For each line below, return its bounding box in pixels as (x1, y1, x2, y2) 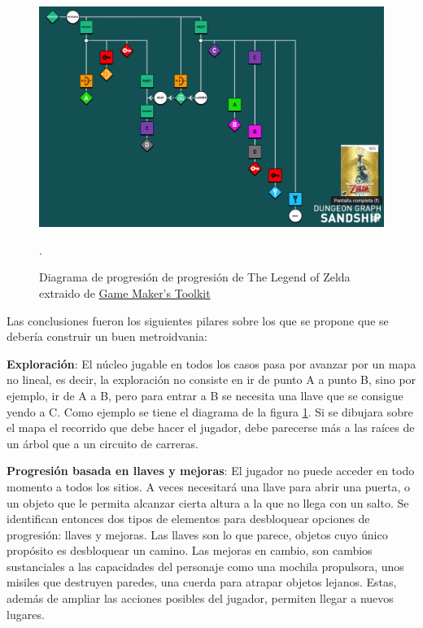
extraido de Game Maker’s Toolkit (39, 284, 211, 301)
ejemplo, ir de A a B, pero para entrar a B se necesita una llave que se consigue (7, 386, 403, 403)
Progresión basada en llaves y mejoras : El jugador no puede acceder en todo (7, 462, 415, 479)
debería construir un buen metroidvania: (7, 328, 207, 345)
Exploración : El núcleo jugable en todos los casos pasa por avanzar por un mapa (7, 355, 416, 372)
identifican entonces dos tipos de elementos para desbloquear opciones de (7, 510, 370, 527)
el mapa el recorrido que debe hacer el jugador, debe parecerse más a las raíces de (7, 419, 415, 436)
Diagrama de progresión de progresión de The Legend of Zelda (39, 268, 351, 286)
